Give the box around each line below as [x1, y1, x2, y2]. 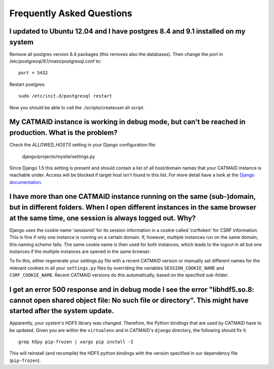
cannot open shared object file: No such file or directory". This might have [9, 296, 249, 304]
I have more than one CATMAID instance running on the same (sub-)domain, [9, 192, 256, 201]
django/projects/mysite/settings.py [22, 153, 95, 160]
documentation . [9, 179, 43, 185]
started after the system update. [9, 306, 114, 315]
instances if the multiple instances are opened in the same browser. [9, 248, 151, 254]
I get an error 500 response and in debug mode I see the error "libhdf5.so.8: [9, 285, 255, 294]
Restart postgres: [9, 81, 46, 87]
